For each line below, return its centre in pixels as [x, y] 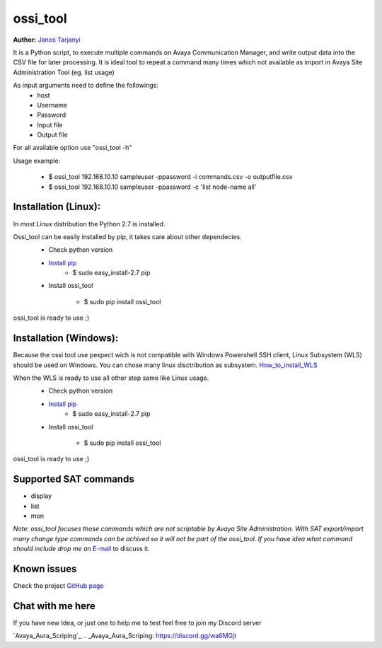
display [41, 496]
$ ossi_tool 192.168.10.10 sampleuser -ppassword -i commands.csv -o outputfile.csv [170, 177]
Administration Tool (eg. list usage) [64, 72]
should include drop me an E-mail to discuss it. [81, 549]
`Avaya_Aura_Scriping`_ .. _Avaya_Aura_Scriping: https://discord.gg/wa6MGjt [125, 636]
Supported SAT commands [74, 479]
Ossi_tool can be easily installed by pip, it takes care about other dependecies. [127, 236]
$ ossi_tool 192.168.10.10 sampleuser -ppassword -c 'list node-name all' [152, 187]
